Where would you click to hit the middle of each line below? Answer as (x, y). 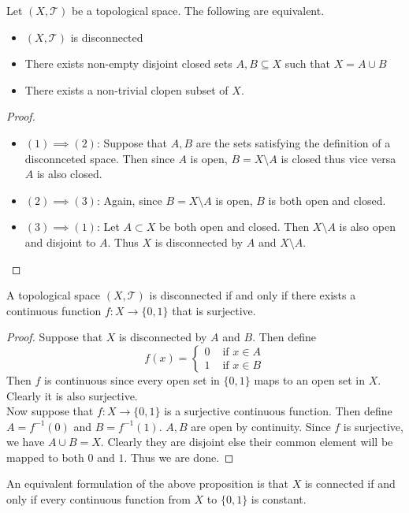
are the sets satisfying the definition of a (293, 142)
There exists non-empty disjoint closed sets (128, 63)
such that (307, 63)
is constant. (279, 499)
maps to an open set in (309, 379)
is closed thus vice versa (338, 158)
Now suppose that (50, 411)
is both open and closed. (327, 200)
